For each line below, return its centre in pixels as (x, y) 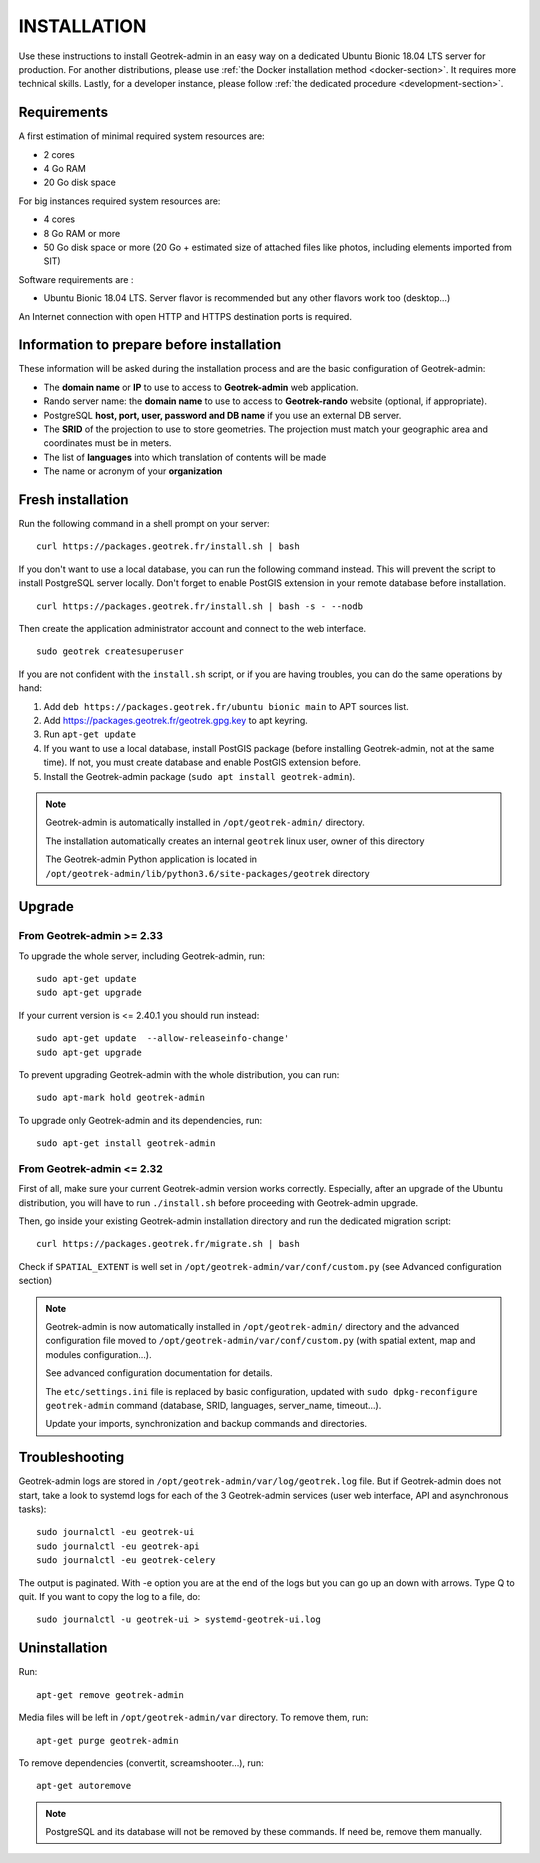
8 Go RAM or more (82, 233)
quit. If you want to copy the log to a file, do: (109, 1597)
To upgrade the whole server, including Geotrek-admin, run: (141, 956)
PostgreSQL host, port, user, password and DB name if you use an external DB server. (222, 415)
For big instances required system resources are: (119, 201)
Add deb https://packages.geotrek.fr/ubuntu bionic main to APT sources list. (226, 706)
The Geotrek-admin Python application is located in (151, 859)
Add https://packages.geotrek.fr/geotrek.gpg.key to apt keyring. (176, 720)
